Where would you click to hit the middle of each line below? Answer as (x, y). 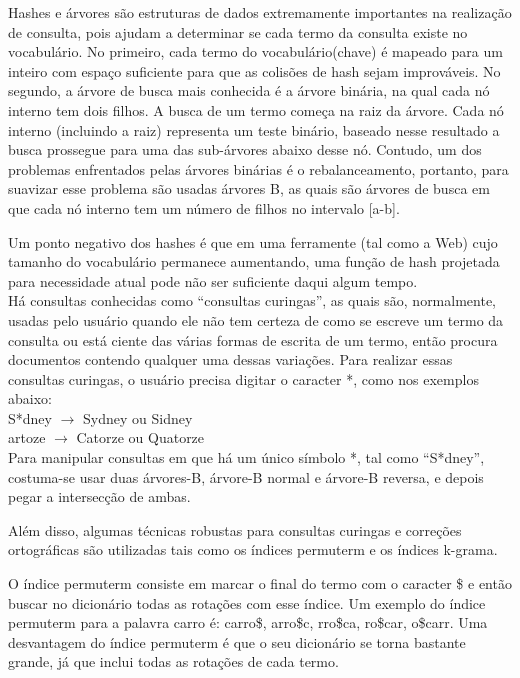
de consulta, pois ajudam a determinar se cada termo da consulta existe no (238, 31)
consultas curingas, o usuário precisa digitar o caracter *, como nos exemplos (243, 378)
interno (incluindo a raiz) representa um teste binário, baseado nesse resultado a (254, 129)
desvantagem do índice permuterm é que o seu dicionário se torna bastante (237, 641)
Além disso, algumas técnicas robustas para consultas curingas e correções (235, 529)
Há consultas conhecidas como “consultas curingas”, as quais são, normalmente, (252, 300)
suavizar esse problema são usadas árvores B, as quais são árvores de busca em (249, 188)
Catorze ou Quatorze (140, 437)
